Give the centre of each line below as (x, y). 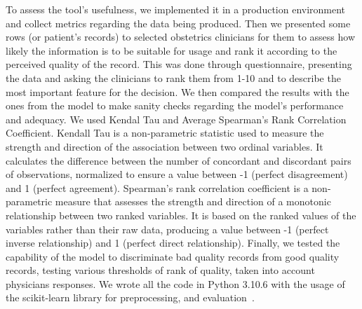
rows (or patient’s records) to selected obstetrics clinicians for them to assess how (180, 37)
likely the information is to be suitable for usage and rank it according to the (172, 50)
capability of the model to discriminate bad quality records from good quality (173, 256)
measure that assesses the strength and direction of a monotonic (193, 201)
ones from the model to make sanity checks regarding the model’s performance (175, 105)
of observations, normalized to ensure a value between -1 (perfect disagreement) (177, 174)
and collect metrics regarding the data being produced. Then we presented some (178, 23)
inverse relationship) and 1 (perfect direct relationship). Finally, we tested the (173, 243)
